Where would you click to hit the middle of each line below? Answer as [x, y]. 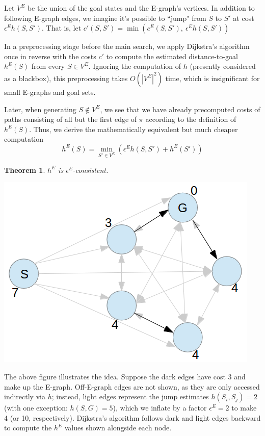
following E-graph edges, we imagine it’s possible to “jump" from [105, 18]
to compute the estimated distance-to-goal [172, 56]
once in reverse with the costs [50, 56]
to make [244, 408]
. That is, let [62, 28]
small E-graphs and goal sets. [50, 92]
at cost [244, 18]
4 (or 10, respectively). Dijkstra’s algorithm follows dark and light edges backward [132, 417]
